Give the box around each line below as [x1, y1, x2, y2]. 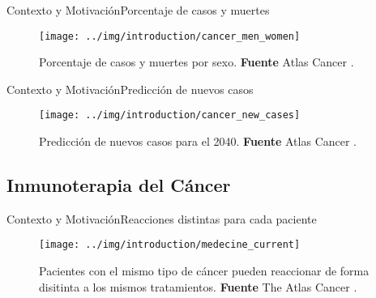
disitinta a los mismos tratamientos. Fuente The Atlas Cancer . [39, 278, 357, 295]
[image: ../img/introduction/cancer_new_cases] [39, 109, 301, 121]
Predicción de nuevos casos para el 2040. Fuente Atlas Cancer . [39, 133, 357, 150]
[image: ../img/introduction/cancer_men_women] [39, 30, 301, 42]
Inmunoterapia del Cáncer [6, 172, 231, 198]
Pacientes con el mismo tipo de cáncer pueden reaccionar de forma [39, 262, 370, 279]
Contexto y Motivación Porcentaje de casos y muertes [6, 2, 270, 18]
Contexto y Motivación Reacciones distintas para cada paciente [6, 210, 317, 227]
